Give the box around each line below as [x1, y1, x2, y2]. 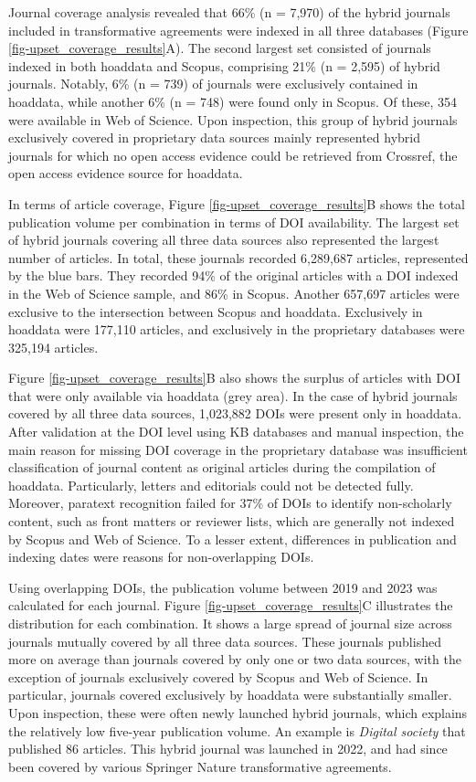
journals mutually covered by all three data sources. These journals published [8, 631, 441, 650]
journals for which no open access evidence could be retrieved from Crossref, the [8, 145, 458, 164]
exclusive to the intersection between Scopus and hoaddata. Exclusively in [8, 301, 423, 321]
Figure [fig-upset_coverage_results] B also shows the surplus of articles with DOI [8, 368, 460, 387]
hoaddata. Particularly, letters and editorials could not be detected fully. [8, 475, 414, 494]
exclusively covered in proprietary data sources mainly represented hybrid [8, 128, 420, 147]
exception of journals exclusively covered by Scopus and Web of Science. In [8, 667, 428, 686]
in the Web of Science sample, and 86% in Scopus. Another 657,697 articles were [8, 283, 460, 302]
